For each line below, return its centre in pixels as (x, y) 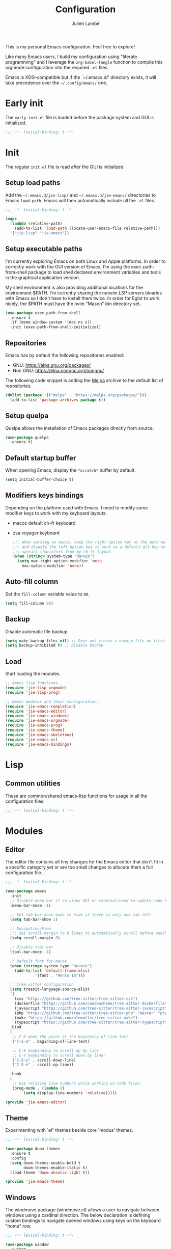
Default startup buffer (41, 458)
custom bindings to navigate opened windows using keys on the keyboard (83, 1220)
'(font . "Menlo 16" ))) (60, 975)
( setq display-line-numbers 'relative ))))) (70, 1093)
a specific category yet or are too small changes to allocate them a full (79, 867)
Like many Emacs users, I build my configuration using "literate (71, 57)
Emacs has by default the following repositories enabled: (65, 355)
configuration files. (25, 801)
